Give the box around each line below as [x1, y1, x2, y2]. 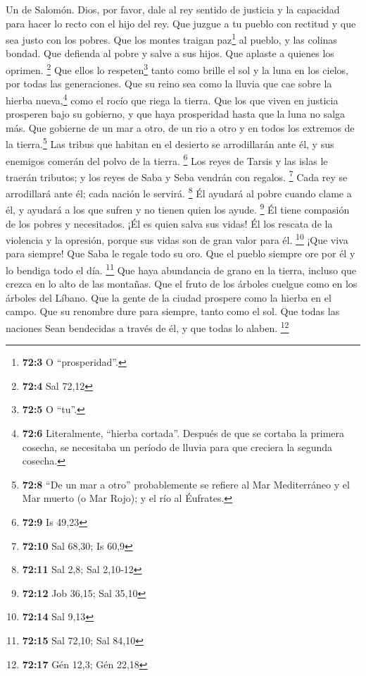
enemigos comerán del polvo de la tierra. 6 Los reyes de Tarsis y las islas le [6, 151, 328, 168]
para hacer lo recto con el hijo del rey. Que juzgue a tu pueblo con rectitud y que [6, 16, 356, 30]
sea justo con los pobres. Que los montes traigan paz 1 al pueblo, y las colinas [6, 30, 337, 47]
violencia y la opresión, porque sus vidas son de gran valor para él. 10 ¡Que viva [6, 231, 348, 247]
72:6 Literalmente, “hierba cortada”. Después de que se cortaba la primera [22, 426, 345, 441]
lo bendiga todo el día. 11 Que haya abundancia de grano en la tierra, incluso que [6, 261, 357, 277]
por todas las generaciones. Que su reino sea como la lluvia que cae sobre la [6, 76, 332, 91]
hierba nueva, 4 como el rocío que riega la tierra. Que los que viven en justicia [6, 90, 339, 107]
